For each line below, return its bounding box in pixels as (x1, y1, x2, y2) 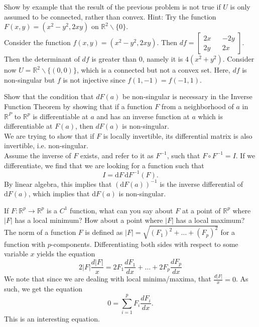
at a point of (182, 205, 221, 215)
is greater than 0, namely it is (91, 54, 183, 64)
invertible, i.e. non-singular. (4, 140, 88, 151)
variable (4, 248, 28, 259)
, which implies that (28, 188, 90, 199)
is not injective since (63, 74, 125, 85)
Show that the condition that (4, 91, 94, 102)
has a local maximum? (176, 215, 245, 225)
